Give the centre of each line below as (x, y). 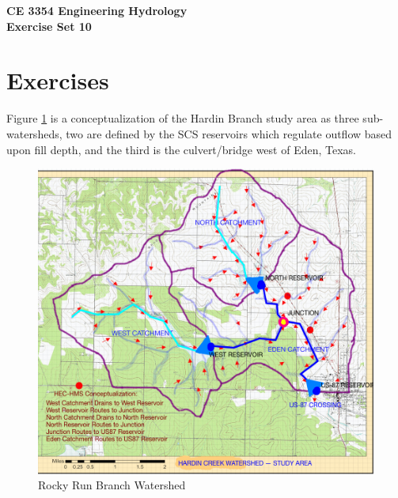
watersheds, (34, 133)
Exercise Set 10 (49, 26)
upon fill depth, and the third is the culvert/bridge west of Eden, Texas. (181, 149)
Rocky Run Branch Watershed (112, 485)
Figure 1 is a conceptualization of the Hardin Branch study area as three (183, 118)
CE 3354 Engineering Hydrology (97, 10)
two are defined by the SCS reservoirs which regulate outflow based (229, 133)
